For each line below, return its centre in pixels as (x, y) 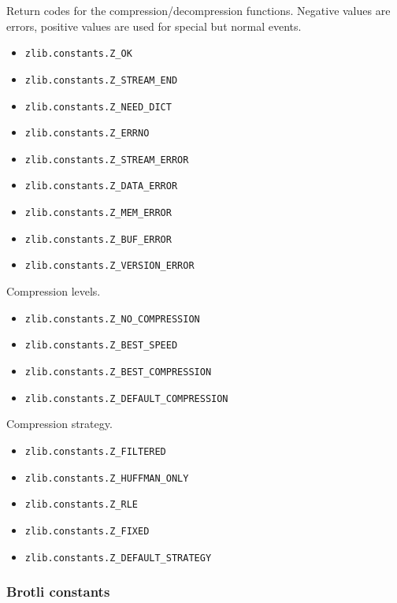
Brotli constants (58, 592)
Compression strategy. (59, 424)
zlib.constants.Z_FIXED (87, 531)
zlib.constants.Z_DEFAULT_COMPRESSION (126, 398)
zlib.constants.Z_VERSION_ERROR (109, 266)
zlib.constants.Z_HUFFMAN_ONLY (107, 478)
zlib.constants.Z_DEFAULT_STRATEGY (118, 558)
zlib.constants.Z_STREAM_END (101, 80)
